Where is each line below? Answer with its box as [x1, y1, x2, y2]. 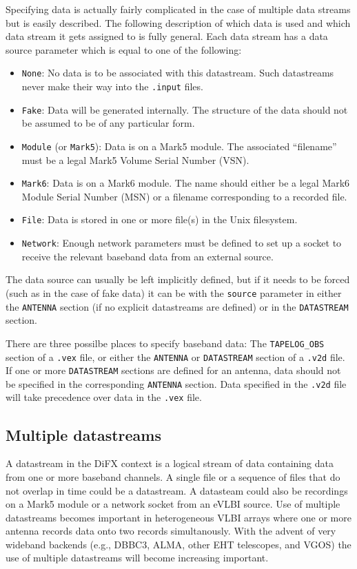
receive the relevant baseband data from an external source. [21, 249, 274, 263]
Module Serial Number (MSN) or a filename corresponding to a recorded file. [21, 189, 347, 203]
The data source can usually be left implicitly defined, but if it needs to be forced [6, 272, 350, 287]
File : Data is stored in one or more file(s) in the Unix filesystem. [21, 212, 298, 227]
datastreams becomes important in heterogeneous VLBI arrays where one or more [6, 510, 351, 524]
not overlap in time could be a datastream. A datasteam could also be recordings [6, 483, 348, 497]
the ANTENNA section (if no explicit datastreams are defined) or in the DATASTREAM [6, 299, 349, 313]
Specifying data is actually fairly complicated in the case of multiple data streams [6, 2, 351, 16]
